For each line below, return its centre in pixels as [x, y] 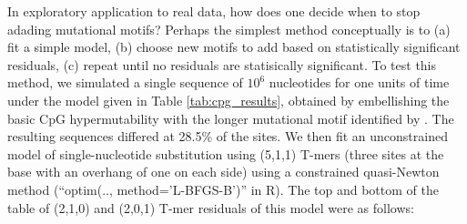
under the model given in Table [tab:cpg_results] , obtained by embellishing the [228, 100]
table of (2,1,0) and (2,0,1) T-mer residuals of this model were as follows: [211, 207]
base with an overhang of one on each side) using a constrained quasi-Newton [223, 172]
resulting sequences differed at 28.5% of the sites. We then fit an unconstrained [228, 136]
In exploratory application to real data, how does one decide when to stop [214, 11]
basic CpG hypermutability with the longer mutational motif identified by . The [231, 118]
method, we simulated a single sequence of [125, 82]
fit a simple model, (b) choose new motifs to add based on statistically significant [234, 47]
